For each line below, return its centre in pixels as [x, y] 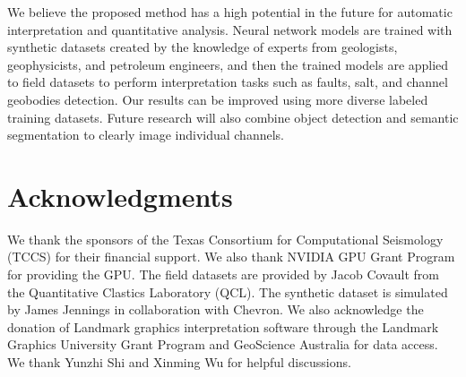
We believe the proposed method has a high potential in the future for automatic [230, 12]
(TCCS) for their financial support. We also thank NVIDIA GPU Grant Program [231, 257]
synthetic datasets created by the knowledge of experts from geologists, [203, 47]
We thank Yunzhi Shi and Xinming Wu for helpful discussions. [179, 362]
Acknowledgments [120, 196]
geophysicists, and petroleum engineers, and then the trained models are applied [228, 64]
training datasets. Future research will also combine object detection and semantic [233, 117]
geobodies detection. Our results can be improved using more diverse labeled [218, 99]
